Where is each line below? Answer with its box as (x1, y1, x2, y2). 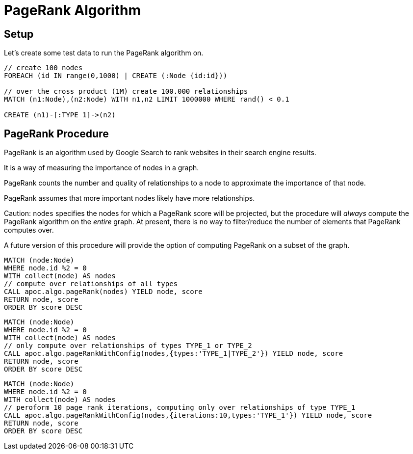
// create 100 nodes (4, 64, 83, 72)
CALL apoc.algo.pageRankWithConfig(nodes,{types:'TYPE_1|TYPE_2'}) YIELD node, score (4, 349, 343, 358)
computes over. (4, 226, 54, 235)
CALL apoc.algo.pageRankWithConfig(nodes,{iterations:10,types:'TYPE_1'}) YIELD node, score (4, 411, 372, 420)
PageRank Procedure (4, 127, 109, 140)
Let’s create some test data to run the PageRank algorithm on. (4, 49, 204, 57)
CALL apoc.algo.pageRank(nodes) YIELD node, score (4, 288, 203, 296)
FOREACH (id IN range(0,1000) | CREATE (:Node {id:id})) (4, 72, 228, 80)
